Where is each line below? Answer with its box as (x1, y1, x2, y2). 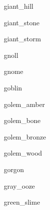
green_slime (4, 197, 40, 207)
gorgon (4, 164, 24, 174)
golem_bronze (4, 131, 46, 141)
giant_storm (4, 34, 41, 44)
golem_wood (4, 148, 42, 158)
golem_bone (4, 115, 41, 125)
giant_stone (4, 17, 40, 27)
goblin (4, 82, 22, 92)
